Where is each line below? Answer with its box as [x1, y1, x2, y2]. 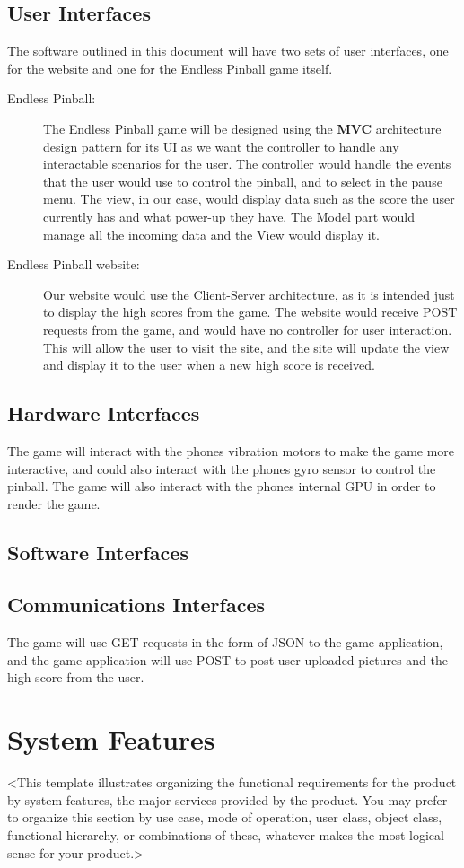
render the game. [7, 494, 101, 513]
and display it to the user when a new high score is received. [43, 355, 375, 374]
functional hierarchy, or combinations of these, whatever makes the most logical [7, 825, 444, 844]
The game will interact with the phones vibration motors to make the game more [7, 441, 455, 460]
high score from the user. [7, 668, 144, 687]
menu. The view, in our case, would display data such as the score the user [43, 189, 455, 208]
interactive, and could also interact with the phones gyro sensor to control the [7, 459, 436, 478]
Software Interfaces [7, 538, 188, 566]
